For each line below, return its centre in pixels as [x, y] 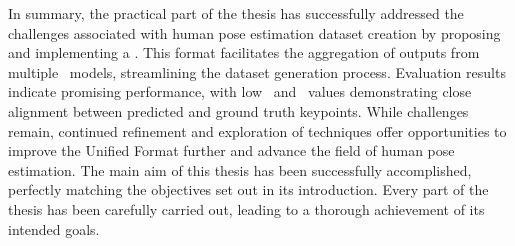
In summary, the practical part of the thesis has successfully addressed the [236, 13]
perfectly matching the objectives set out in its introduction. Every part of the [248, 189]
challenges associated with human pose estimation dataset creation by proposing [254, 32]
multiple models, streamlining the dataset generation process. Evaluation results [257, 71]
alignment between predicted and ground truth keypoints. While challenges [238, 110]
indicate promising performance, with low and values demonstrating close [240, 91]
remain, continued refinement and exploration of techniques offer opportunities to [257, 130]
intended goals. [54, 228]
